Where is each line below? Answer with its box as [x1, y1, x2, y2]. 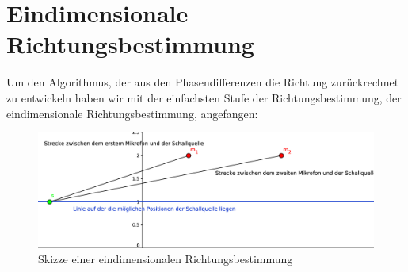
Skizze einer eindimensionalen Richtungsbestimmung [38, 251, 293, 267]
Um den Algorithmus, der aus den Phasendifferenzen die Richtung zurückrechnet [6, 74, 399, 90]
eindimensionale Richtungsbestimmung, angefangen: [6, 105, 258, 121]
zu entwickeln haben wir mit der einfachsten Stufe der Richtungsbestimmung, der [6, 89, 402, 105]
